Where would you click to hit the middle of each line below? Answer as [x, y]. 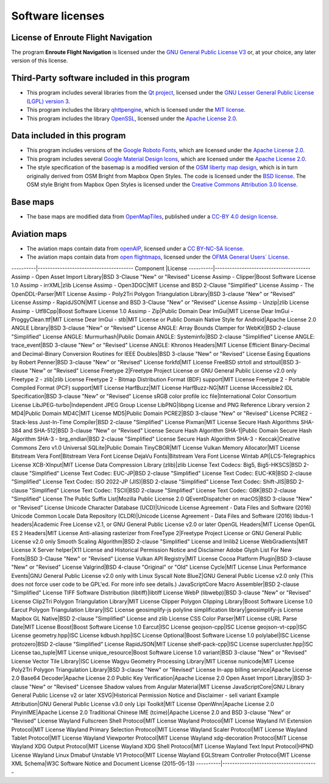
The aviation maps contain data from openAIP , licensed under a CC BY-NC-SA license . [136, 248]
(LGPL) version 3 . [48, 101]
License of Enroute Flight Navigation [82, 38]
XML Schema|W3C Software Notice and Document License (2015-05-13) [103, 763]
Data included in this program [69, 136]
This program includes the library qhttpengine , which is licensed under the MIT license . [136, 110]
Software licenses [58, 16]
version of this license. [40, 60]
